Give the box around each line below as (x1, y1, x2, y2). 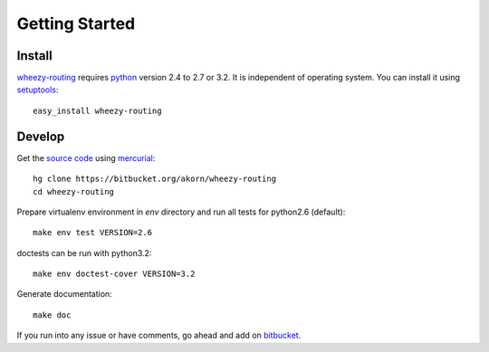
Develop (16, 128, 65, 144)
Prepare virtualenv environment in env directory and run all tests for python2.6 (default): (16, 206, 346, 217)
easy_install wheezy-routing (33, 105, 162, 116)
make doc (33, 309, 72, 320)
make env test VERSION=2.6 (33, 227, 153, 238)
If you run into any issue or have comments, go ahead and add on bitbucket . (16, 330, 302, 341)
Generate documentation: (16, 289, 112, 300)
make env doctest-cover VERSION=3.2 (33, 269, 196, 280)
